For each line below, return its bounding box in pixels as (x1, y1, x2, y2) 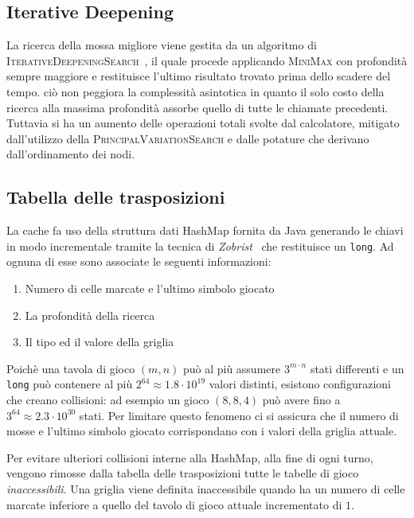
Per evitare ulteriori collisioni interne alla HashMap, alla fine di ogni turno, (6, 449, 373, 465)
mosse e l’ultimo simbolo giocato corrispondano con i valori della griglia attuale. (6, 423, 397, 439)
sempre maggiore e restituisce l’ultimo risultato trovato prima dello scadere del (6, 68, 391, 84)
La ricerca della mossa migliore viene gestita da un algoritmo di (6, 37, 317, 53)
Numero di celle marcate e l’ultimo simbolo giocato (25, 280, 275, 296)
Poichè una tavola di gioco (6, 360, 135, 376)
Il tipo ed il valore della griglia (25, 333, 174, 350)
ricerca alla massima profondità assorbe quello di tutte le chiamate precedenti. (6, 99, 389, 115)
